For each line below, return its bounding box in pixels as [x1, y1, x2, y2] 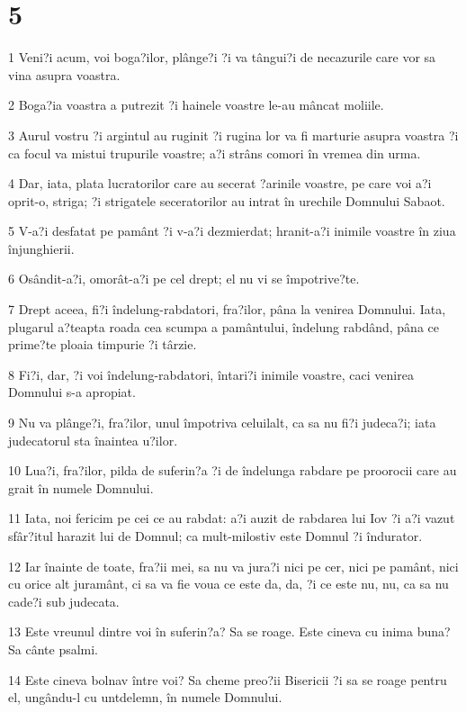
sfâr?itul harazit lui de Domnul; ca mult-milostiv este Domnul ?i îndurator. [8, 527, 423, 545]
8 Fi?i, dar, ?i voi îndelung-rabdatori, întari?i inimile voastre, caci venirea [8, 365, 414, 383]
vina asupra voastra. [8, 65, 121, 84]
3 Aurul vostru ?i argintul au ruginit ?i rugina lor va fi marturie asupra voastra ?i [8, 125, 459, 144]
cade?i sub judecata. [8, 591, 120, 610]
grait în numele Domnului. [8, 478, 154, 497]
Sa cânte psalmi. [8, 639, 99, 658]
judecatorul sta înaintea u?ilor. [8, 430, 178, 449]
